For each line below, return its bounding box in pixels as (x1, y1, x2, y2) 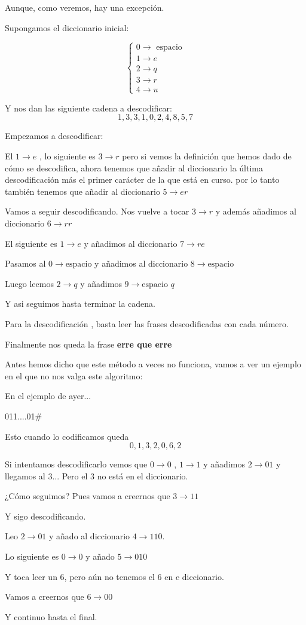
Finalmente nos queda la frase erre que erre (5, 337, 172, 350)
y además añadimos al (215, 205, 296, 218)
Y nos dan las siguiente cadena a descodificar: (5, 101, 172, 114)
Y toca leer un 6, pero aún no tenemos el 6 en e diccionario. (5, 570, 224, 582)
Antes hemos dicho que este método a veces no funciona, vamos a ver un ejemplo (5, 358, 301, 370)
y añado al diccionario (49, 530, 130, 542)
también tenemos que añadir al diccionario (5, 185, 160, 197)
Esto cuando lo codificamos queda (5, 430, 129, 442)
